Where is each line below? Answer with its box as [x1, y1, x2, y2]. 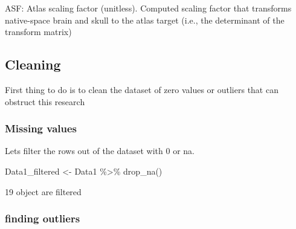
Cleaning [5, 55, 61, 74]
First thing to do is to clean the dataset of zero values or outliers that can [5, 83, 278, 95]
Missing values [5, 121, 77, 136]
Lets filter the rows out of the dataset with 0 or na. [5, 144, 195, 157]
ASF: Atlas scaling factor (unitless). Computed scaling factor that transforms [5, 2, 292, 14]
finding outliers [5, 211, 80, 226]
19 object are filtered [5, 185, 82, 198]
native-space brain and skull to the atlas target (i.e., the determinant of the [5, 13, 285, 26]
